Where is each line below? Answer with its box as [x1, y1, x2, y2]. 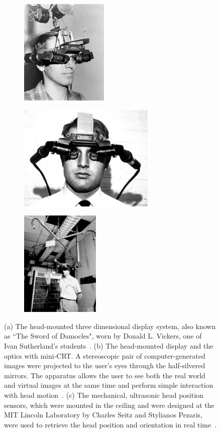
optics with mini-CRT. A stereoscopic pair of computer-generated [4, 350, 205, 361]
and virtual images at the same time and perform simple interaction [4, 380, 213, 390]
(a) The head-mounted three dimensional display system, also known [4, 320, 216, 331]
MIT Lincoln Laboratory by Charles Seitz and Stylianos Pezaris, [4, 409, 202, 420]
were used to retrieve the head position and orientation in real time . [4, 419, 217, 429]
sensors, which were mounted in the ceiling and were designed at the [4, 399, 214, 410]
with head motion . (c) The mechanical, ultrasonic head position [4, 389, 203, 400]
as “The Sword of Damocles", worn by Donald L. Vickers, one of [4, 331, 202, 341]
